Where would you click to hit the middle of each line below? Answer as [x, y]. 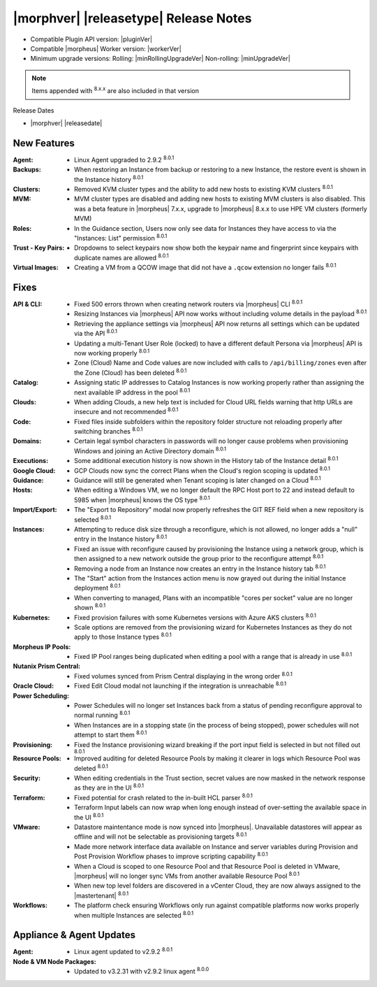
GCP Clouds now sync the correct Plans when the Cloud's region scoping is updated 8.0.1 [202, 470]
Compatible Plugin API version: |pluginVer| [91, 39]
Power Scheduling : [41, 695]
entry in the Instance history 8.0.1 [121, 539]
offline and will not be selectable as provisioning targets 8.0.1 [161, 836]
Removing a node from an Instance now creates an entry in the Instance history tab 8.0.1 [200, 568]
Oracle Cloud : [34, 686]
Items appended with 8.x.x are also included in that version [115, 90]
